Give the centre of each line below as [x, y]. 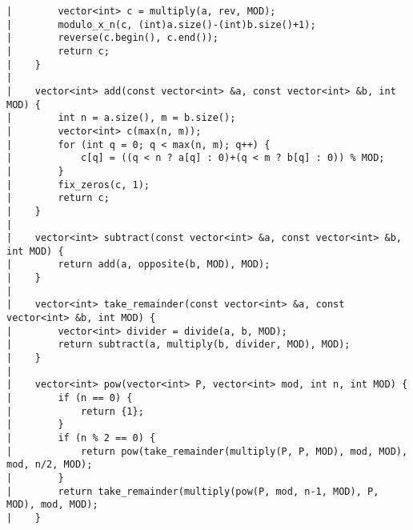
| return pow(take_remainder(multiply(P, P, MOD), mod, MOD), [207, 451]
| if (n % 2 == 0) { [81, 438]
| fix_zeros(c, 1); [78, 185]
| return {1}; [75, 411]
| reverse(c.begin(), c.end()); [112, 38]
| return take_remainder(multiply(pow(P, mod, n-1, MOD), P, [193, 491]
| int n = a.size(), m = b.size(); [121, 118]
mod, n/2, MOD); [50, 465]
